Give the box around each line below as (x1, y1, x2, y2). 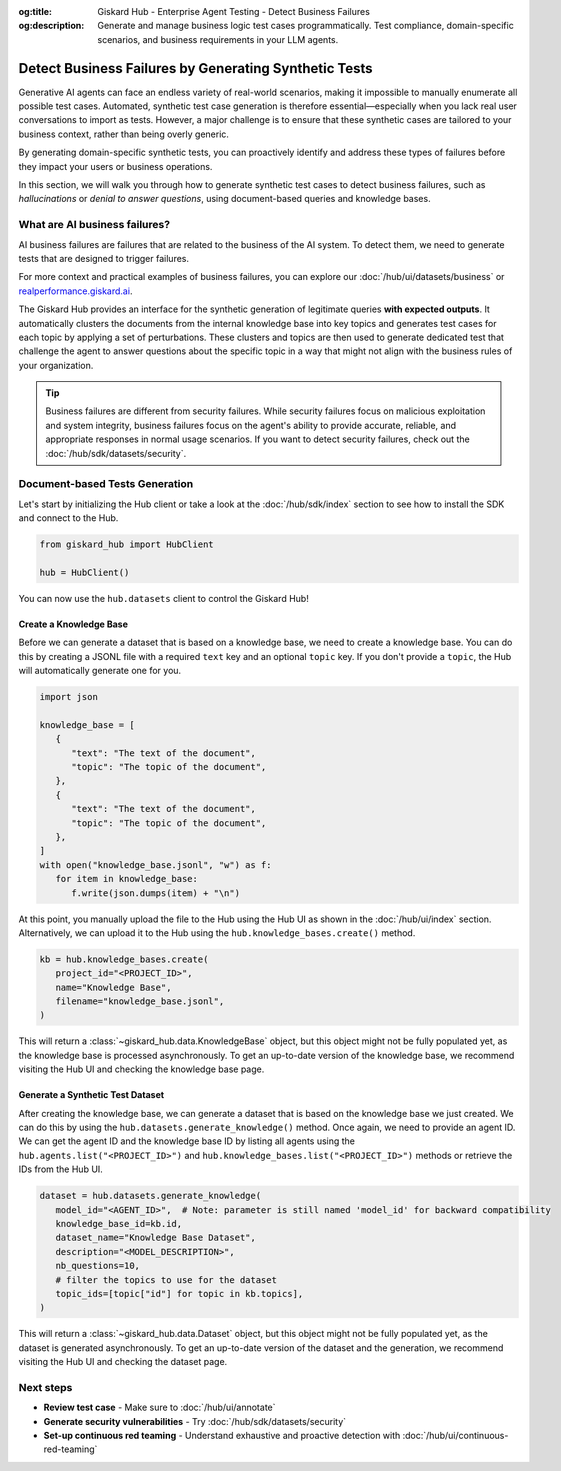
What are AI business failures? (18, 218, 170, 232)
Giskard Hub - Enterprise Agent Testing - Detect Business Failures (97, 6, 370, 17)
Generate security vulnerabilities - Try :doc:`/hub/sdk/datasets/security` (43, 1415, 347, 1427)
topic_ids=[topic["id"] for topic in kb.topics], (55, 1288, 304, 1299)
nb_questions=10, (55, 1260, 140, 1272)
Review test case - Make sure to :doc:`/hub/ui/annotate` (43, 1401, 276, 1414)
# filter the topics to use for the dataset (55, 1274, 277, 1285)
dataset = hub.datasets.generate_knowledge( (39, 1190, 262, 1202)
